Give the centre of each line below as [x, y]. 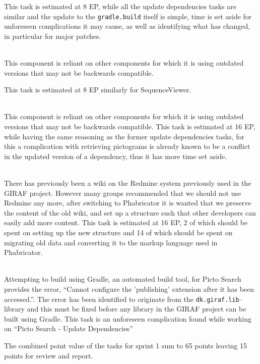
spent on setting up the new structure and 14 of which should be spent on [118, 232]
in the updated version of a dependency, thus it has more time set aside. [116, 156]
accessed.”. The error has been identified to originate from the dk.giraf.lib [122, 299]
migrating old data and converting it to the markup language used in [111, 242]
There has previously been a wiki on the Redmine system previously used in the [128, 183]
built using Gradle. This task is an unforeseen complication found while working [128, 318]
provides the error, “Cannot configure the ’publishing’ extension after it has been [129, 289]
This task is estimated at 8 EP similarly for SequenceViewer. [98, 90]
